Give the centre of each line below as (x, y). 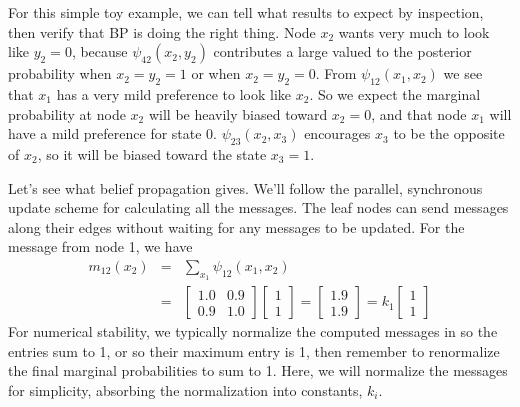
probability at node (67, 113)
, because (99, 51)
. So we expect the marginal (395, 93)
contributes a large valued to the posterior (342, 51)
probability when (60, 73)
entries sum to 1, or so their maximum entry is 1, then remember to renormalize (254, 350)
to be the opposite (449, 133)
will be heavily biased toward (238, 113)
